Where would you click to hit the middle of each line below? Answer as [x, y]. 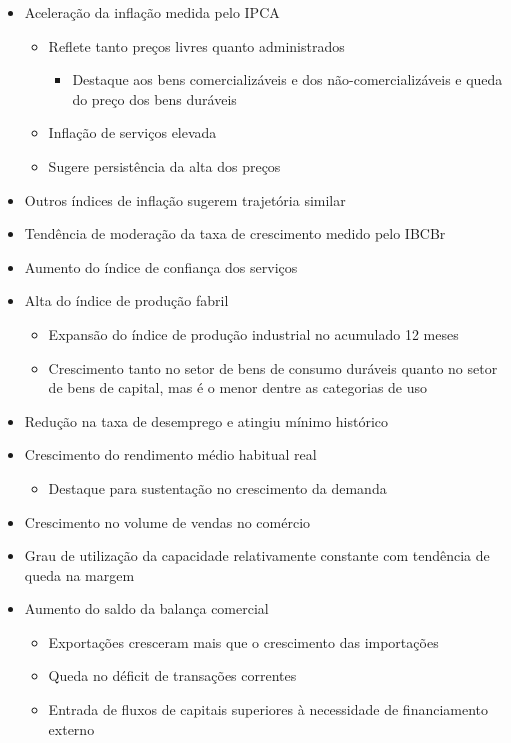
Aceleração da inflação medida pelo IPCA [152, 12]
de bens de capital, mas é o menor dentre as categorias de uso [238, 387]
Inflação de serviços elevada [132, 132]
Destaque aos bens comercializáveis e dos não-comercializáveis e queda [287, 79]
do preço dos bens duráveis [154, 98]
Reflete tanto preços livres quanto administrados [196, 45]
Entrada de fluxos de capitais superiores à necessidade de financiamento [268, 709]
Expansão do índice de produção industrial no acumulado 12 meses [253, 333]
